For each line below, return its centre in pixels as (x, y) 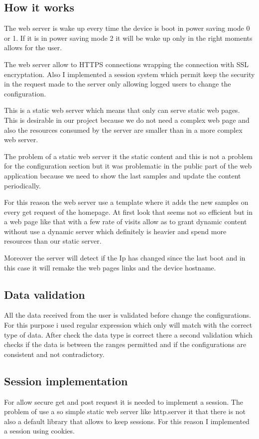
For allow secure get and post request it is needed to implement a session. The (124, 401)
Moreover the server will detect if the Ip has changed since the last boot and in (125, 258)
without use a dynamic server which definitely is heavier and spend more (115, 231)
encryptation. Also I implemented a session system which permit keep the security (129, 74)
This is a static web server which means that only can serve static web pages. (122, 110)
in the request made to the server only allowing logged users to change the (118, 84)
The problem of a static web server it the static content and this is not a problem (129, 156)
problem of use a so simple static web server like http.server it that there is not (125, 411)
